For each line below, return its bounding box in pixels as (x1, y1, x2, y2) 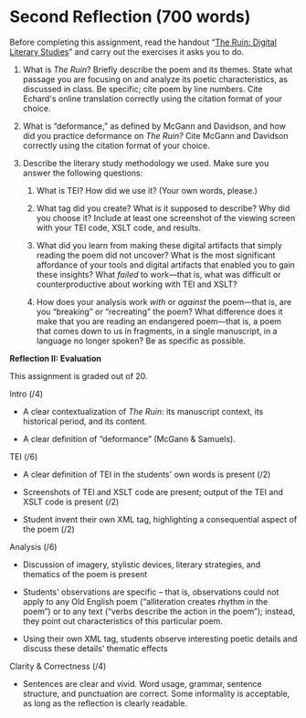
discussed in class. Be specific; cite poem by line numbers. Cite (22, 83, 263, 94)
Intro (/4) (9, 388, 44, 399)
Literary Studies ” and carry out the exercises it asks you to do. (9, 46, 245, 57)
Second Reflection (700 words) (9, 6, 251, 27)
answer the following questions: (22, 167, 143, 178)
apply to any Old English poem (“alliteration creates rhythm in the (22, 596, 269, 607)
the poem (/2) (22, 523, 75, 534)
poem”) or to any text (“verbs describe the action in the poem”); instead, (22, 606, 295, 617)
